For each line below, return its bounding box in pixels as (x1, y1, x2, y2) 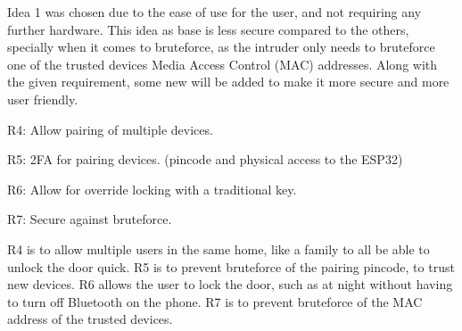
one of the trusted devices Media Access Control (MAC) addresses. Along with (7, 54, 438, 73)
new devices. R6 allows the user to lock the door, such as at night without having (7, 275, 453, 294)
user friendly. (7, 89, 78, 108)
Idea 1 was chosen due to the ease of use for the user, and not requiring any (7, 3, 422, 21)
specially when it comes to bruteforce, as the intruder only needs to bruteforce (7, 37, 435, 56)
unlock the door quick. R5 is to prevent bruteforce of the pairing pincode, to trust (7, 257, 455, 276)
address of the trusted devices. (7, 310, 173, 328)
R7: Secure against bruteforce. (7, 210, 172, 228)
